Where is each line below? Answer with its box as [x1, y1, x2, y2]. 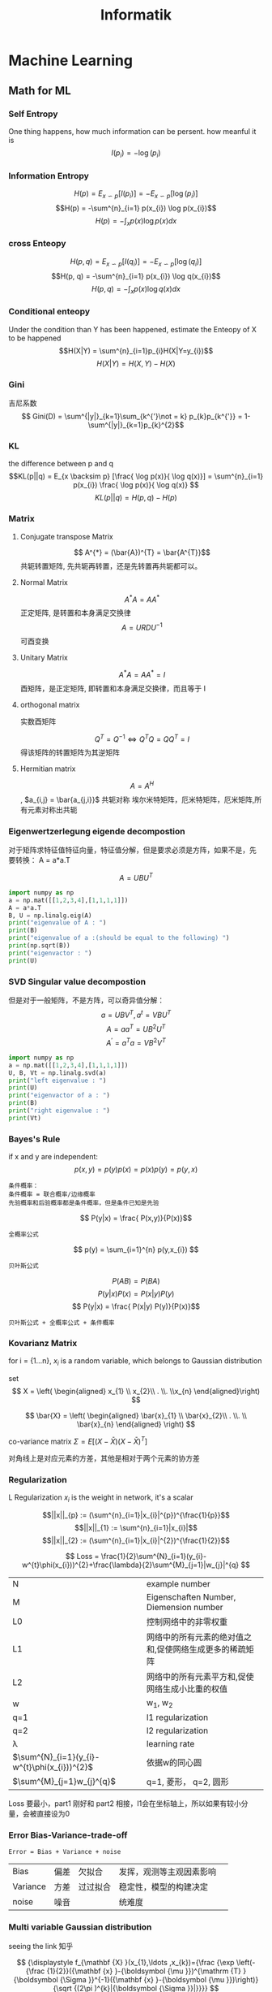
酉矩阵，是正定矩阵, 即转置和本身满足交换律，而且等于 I [19, 683, 206, 693]
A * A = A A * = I [118, 668, 166, 679]
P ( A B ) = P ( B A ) [112, 1276, 160, 1286]
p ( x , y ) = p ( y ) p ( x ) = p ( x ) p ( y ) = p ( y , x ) [74, 1164, 198, 1175]
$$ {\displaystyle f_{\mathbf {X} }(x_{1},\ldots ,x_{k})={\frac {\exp [16, 1957, 235, 1967]
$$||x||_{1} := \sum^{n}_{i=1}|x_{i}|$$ [74, 1522, 198, 1532]
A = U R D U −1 [121, 621, 164, 632]
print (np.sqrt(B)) [8, 942, 70, 950]
